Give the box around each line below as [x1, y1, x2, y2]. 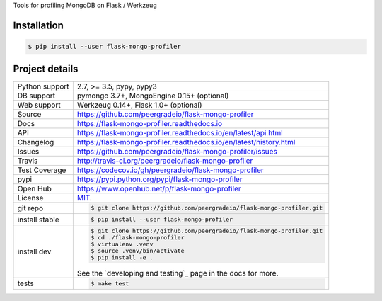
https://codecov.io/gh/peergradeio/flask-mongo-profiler [76, 165, 265, 175]
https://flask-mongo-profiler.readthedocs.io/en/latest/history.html [76, 137, 296, 147]
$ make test [91, 280, 129, 287]
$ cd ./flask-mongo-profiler [91, 234, 185, 241]
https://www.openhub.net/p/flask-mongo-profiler [76, 183, 242, 193]
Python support [17, 81, 70, 91]
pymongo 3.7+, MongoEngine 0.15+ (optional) [76, 91, 229, 101]
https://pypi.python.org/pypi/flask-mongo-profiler [76, 174, 243, 184]
